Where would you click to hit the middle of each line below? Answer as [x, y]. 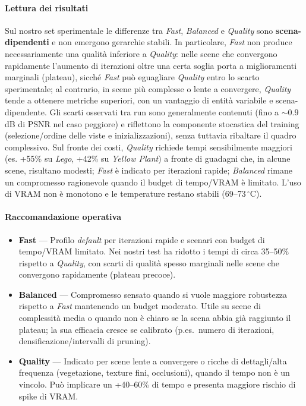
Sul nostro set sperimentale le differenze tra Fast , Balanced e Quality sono [139, 30]
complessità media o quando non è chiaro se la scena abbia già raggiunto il [155, 318]
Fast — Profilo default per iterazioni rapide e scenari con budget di [142, 239]
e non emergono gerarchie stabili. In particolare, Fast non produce [172, 42]
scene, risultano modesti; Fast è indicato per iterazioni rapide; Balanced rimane [149, 170]
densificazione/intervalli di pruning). [85, 341]
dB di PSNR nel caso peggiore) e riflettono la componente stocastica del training [152, 123]
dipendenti [27, 42]
